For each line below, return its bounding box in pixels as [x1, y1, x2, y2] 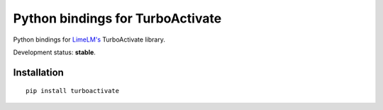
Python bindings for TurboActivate [13, 11, 222, 26]
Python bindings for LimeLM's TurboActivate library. [13, 35, 166, 44]
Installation [13, 66, 64, 78]
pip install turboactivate [26, 87, 120, 95]
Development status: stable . [13, 48, 96, 56]
